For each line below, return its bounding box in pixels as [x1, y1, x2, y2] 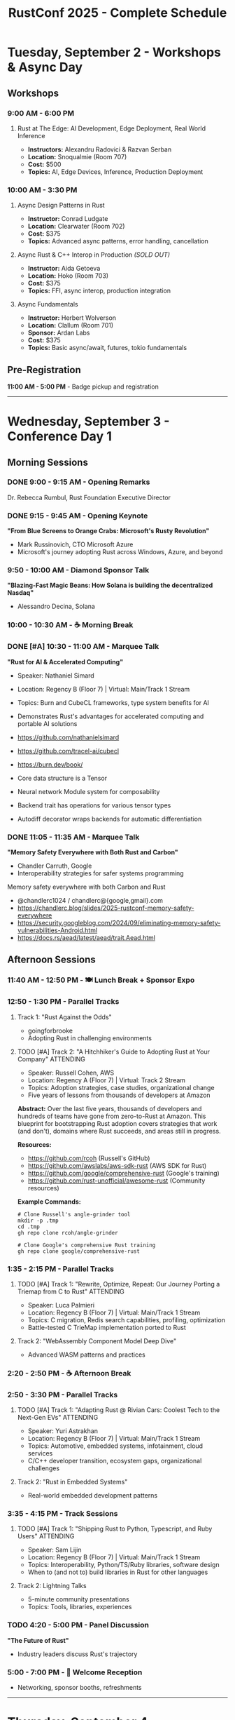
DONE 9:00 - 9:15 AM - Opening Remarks [7, 477, 150, 487]
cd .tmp [17, 1223, 40, 1230]
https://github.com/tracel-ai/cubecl [17, 746, 120, 755]
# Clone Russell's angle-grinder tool [17, 1211, 131, 1218]
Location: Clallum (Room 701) [27, 321, 114, 330]
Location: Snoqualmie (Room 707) [27, 152, 127, 161]
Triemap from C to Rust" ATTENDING [17, 1287, 124, 1296]
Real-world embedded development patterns [27, 1491, 158, 1500]
